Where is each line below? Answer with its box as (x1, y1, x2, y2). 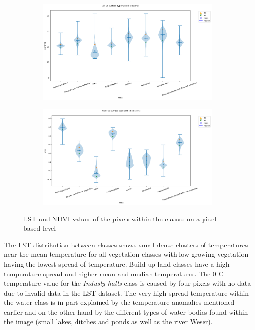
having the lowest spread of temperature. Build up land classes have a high (4, 258, 229, 269)
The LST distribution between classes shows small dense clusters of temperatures (4, 239, 248, 249)
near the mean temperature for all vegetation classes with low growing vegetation (4, 249, 249, 259)
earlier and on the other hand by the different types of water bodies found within (4, 306, 248, 317)
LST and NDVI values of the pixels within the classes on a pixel (24, 213, 217, 223)
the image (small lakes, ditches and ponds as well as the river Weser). (4, 316, 213, 327)
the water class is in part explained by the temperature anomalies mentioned (4, 297, 235, 307)
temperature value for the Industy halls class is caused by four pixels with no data (4, 278, 251, 288)
